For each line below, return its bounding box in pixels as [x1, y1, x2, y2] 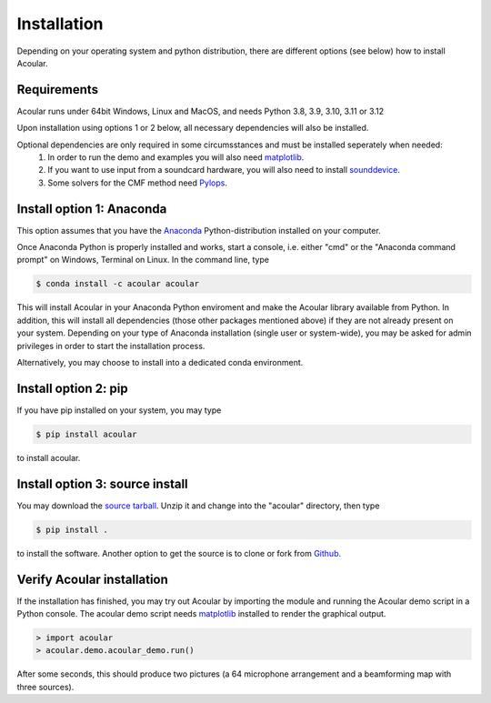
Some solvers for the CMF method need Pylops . [47, 177, 227, 188]
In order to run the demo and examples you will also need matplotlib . [47, 152, 305, 163]
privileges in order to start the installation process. [16, 340, 205, 351]
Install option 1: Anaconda [16, 201, 167, 216]
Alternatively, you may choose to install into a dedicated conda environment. [16, 357, 304, 368]
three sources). [16, 681, 75, 692]
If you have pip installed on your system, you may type [16, 405, 222, 416]
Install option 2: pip [16, 380, 128, 396]
